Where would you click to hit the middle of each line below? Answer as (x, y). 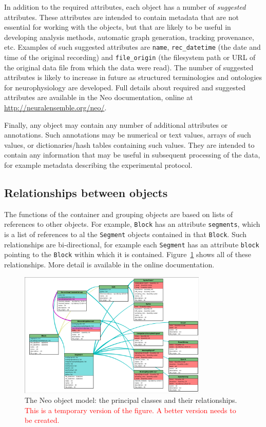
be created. (42, 420)
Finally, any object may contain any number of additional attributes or (116, 124)
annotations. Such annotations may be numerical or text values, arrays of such (128, 135)
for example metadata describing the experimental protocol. (98, 165)
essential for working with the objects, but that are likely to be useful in (118, 27)
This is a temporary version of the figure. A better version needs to (130, 410)
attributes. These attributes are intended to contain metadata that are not (121, 17)
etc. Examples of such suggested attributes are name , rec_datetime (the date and (132, 47)
